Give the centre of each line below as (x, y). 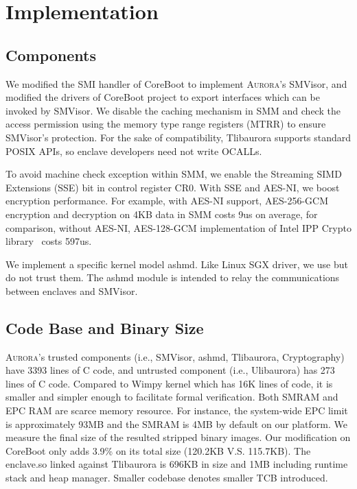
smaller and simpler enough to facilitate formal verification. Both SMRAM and (172, 397)
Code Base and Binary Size (105, 327)
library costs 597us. (49, 241)
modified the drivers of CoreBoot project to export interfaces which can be (163, 97)
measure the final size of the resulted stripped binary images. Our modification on (178, 437)
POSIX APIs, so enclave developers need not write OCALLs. (134, 151)
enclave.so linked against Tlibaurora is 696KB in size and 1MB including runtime (177, 464)
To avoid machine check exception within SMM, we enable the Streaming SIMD (174, 174)
